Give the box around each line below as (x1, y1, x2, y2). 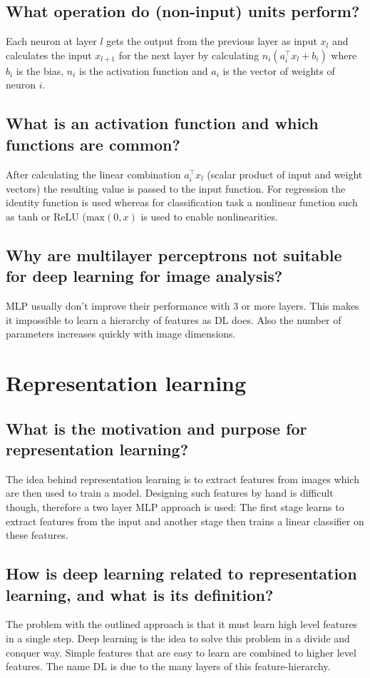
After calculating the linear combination (6, 166, 181, 181)
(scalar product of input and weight (207, 166, 363, 181)
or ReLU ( (41, 208, 86, 223)
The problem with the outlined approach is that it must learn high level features (6, 617, 358, 632)
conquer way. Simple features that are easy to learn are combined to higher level (6, 644, 356, 659)
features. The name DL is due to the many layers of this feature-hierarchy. (6, 659, 331, 674)
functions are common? (6, 133, 180, 155)
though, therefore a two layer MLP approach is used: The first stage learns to (6, 500, 344, 515)
